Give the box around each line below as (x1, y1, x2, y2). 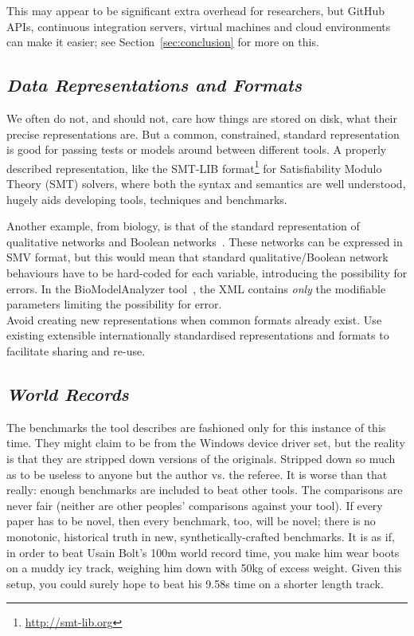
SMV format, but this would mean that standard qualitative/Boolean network (6, 249, 389, 265)
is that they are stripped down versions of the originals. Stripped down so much (6, 450, 396, 466)
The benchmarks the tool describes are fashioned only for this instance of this (6, 418, 386, 435)
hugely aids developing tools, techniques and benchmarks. (6, 190, 287, 207)
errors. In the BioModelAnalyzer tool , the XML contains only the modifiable (6, 280, 386, 296)
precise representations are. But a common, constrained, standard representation (6, 125, 400, 142)
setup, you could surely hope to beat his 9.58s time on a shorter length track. (6, 575, 384, 591)
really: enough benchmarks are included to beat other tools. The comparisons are (6, 481, 403, 498)
